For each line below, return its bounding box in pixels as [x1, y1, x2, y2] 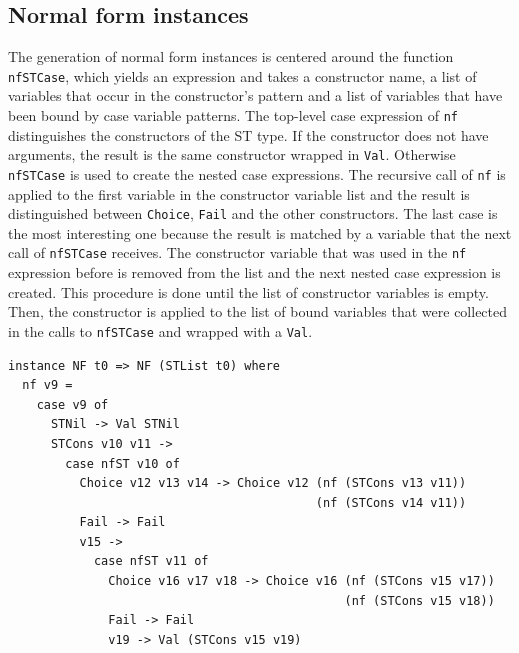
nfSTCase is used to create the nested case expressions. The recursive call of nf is [8, 163, 506, 184]
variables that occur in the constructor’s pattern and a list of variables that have [8, 85, 503, 106]
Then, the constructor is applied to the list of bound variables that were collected [8, 301, 508, 322]
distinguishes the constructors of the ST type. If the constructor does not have [8, 124, 489, 145]
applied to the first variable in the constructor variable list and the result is [8, 183, 470, 204]
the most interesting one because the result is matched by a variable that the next [8, 222, 512, 243]
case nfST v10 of [65, 456, 180, 471]
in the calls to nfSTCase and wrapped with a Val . [8, 320, 313, 341]
